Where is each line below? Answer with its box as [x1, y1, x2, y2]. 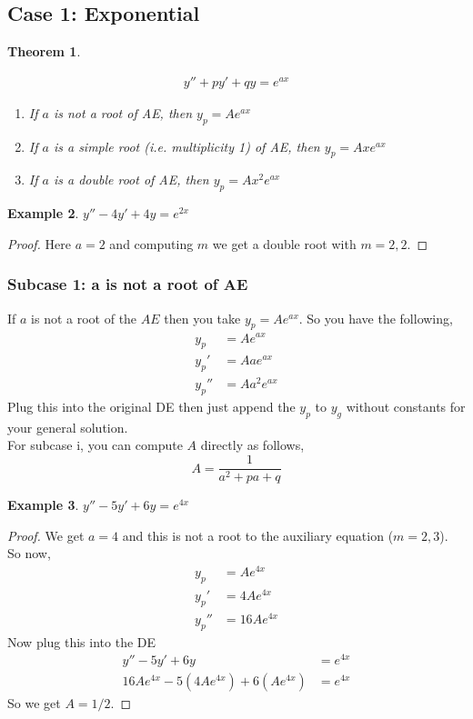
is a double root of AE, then [53, 170, 209, 189]
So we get [7, 694, 61, 713]
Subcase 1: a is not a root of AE [7, 273, 248, 295]
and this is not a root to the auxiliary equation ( [122, 525, 394, 544]
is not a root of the [31, 308, 137, 327]
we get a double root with [212, 234, 357, 253]
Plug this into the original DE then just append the [7, 397, 296, 416]
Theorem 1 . [7, 42, 81, 61]
